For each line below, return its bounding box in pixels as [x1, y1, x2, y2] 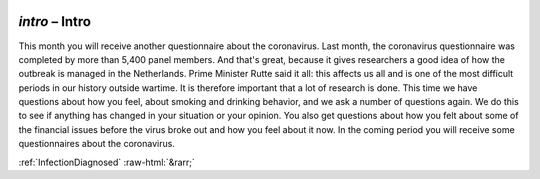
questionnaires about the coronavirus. [18, 138, 175, 150]
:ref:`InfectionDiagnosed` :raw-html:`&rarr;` [18, 156, 195, 168]
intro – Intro [18, 13, 92, 30]
